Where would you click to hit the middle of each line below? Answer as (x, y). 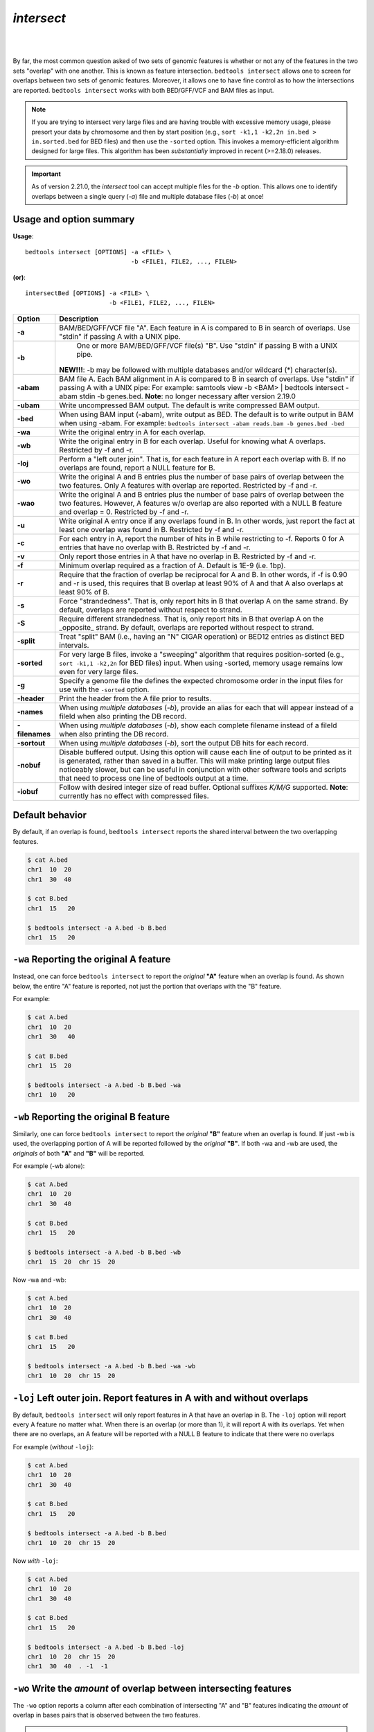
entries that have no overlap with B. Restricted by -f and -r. (155, 547)
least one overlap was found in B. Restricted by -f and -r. (152, 529)
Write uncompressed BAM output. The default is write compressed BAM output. (189, 405)
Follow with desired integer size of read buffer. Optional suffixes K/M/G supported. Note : (204, 787)
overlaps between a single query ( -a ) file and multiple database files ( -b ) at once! (148, 196)
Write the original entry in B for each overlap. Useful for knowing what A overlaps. (193, 441)
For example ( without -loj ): (53, 1447)
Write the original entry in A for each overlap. (132, 432)
